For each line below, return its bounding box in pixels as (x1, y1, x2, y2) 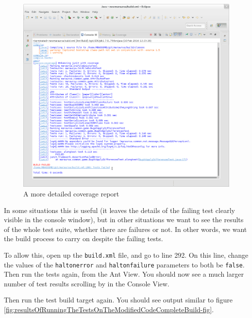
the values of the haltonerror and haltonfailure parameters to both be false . (4, 259, 245, 269)
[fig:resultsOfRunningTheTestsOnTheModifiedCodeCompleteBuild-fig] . (4, 304, 214, 315)
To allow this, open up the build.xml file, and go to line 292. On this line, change (4, 249, 249, 260)
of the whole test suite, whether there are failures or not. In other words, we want (4, 224, 247, 234)
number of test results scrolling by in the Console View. (4, 278, 169, 288)
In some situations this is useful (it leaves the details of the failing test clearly (4, 205, 235, 215)
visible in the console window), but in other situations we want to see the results (4, 214, 244, 225)
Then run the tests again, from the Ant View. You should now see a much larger (4, 269, 244, 279)
